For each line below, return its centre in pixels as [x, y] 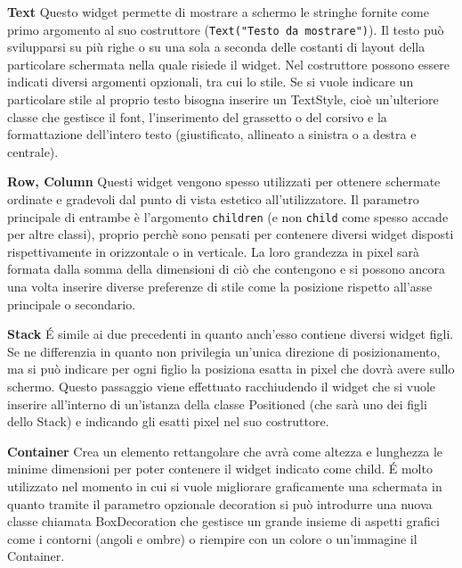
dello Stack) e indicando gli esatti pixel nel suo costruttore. [168, 421]
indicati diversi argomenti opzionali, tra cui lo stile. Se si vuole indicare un [211, 82]
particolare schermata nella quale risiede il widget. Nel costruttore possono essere [228, 64]
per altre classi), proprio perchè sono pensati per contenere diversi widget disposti [231, 234]
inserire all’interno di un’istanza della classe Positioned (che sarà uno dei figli [217, 403]
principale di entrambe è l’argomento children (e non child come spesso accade [228, 216]
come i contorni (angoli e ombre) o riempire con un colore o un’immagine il [212, 538]
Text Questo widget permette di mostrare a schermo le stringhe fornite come [218, 12]
